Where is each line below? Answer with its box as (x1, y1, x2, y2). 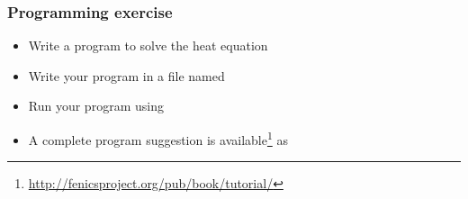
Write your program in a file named (28, 66, 225, 85)
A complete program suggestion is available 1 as (28, 128, 288, 149)
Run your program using (28, 96, 164, 115)
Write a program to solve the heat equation (28, 36, 268, 55)
